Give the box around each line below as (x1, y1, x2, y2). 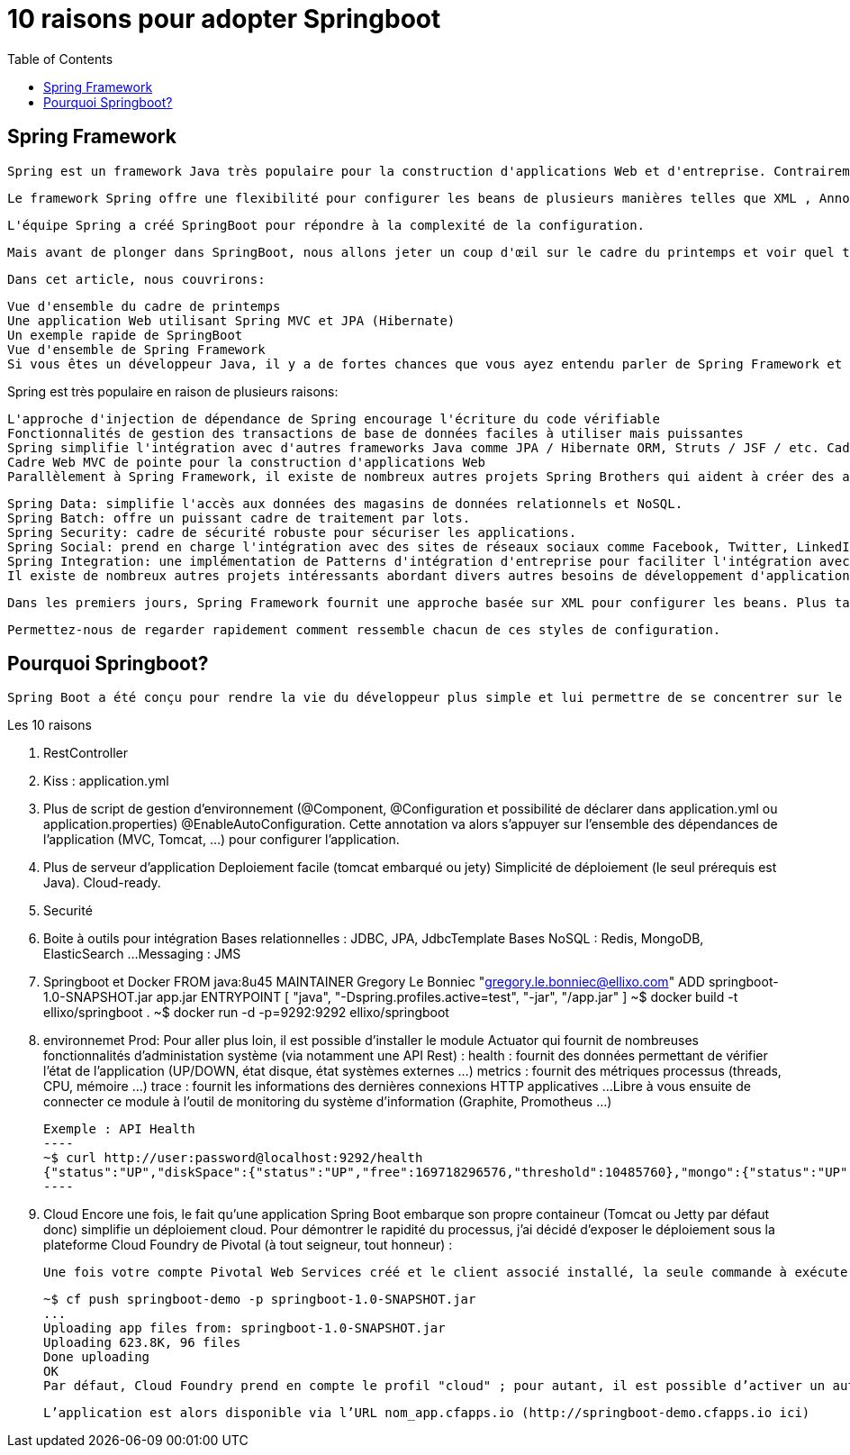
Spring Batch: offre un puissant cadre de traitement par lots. (7, 510, 471, 525)
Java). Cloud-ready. (43, 875, 161, 891)
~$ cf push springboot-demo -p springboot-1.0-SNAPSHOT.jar (43, 1292, 476, 1307)
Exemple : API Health (43, 1122, 195, 1137)
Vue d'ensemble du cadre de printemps (7, 298, 281, 314)
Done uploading (43, 1350, 150, 1365)
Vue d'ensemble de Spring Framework (7, 341, 266, 357)
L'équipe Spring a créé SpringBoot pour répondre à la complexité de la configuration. (7, 217, 646, 232)
